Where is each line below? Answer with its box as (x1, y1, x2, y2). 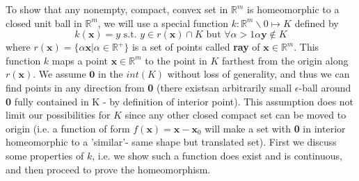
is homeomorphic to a (247, 2, 340, 16)
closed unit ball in (6, 15, 82, 30)
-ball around (298, 80, 351, 94)
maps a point (51, 53, 109, 67)
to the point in (145, 53, 207, 67)
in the (98, 67, 123, 81)
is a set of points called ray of (131, 40, 260, 54)
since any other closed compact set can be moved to (125, 107, 346, 122)
